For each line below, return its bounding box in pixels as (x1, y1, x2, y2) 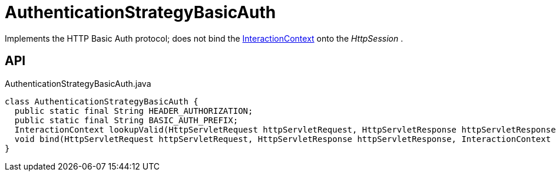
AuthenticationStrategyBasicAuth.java (5, 78, 151, 89)
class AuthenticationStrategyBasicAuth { (5, 96, 198, 106)
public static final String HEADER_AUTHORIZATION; (14, 106, 253, 116)
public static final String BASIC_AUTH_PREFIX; (14, 115, 239, 125)
